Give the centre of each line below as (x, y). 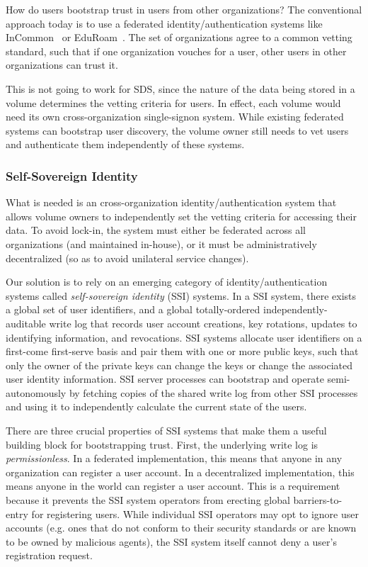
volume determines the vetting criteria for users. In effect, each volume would (173, 102)
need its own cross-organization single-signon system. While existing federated (175, 117)
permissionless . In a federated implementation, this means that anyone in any (174, 458)
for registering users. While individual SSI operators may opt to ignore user (195, 513)
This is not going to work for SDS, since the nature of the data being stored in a (180, 88)
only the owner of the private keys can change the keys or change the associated (179, 365)
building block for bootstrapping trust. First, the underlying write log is (162, 444)
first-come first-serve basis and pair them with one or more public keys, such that (182, 351)
